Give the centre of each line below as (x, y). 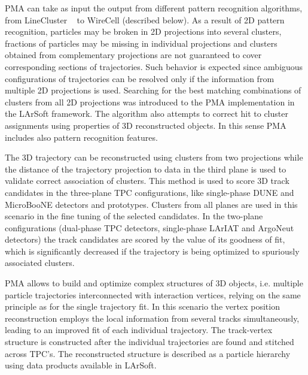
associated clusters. (40, 263)
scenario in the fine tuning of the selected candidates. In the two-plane (134, 216)
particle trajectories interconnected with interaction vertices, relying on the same (153, 294)
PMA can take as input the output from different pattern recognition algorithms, (154, 8)
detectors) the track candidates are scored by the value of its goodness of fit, (145, 239)
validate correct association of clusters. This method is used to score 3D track (147, 181)
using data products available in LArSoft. (81, 365)
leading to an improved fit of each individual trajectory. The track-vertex (139, 330)
